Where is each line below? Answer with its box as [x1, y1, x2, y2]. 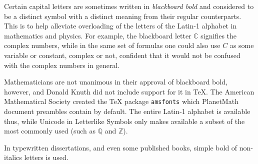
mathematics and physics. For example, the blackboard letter [4, 30, 191, 40]
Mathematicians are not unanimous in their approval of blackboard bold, [4, 76, 227, 87]
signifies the [200, 30, 237, 40]
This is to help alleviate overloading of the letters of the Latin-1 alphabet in [4, 20, 237, 31]
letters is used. [24, 152, 68, 162]
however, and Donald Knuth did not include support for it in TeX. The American [4, 86, 254, 96]
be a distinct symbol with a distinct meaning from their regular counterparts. [4, 10, 241, 21]
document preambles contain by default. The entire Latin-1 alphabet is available [4, 106, 250, 116]
